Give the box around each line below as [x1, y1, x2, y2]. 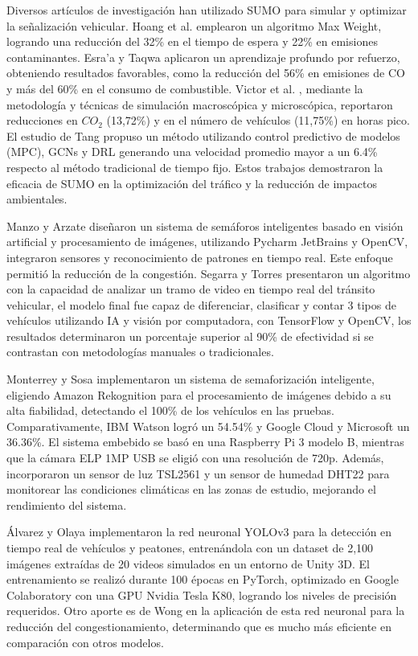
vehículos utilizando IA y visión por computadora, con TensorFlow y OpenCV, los [6, 312, 412, 329]
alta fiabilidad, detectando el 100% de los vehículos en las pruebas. [6, 402, 334, 419]
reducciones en [6, 112, 78, 129]
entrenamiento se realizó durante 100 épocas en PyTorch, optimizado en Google [6, 571, 399, 588]
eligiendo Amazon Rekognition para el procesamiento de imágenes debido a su [6, 386, 391, 403]
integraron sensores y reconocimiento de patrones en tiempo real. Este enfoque [6, 248, 393, 265]
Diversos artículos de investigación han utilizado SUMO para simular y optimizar [6, 2, 407, 18]
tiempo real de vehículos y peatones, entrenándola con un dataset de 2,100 [6, 539, 374, 556]
